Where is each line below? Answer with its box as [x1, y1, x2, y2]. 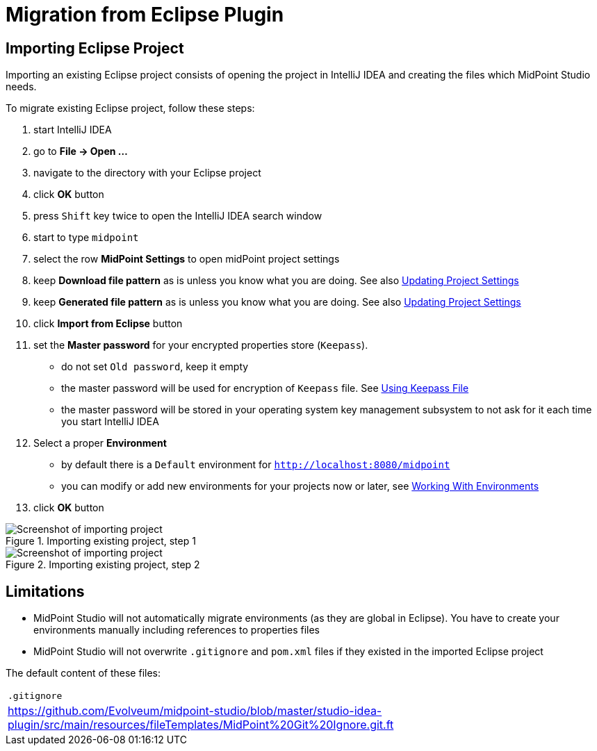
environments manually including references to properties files [33, 624, 320, 636]
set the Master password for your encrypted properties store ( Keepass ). [33, 339, 368, 352]
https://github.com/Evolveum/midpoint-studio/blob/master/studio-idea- [8, 704, 382, 718]
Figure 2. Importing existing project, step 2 [6, 559, 200, 571]
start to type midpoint [33, 231, 139, 244]
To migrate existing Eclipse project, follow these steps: [6, 102, 255, 115]
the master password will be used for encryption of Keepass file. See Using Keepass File [61, 382, 469, 395]
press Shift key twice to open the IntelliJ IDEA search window [33, 210, 322, 222]
